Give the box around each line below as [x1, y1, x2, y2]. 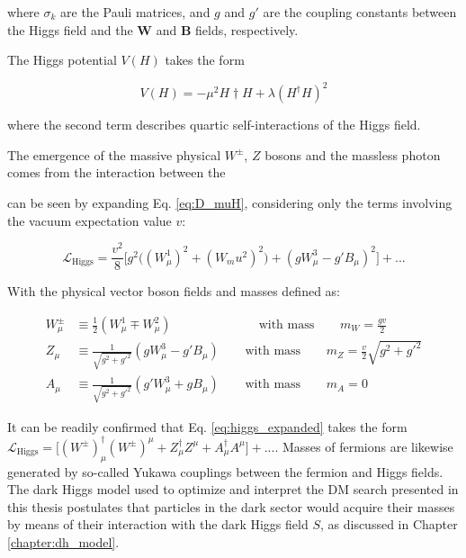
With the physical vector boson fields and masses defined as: [7, 282, 341, 301]
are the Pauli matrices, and [60, 3, 211, 21]
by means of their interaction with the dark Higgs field [7, 515, 309, 534]
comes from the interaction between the [7, 163, 226, 182]
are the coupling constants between [263, 3, 457, 21]
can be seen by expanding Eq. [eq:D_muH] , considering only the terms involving [7, 193, 453, 212]
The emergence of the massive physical [7, 145, 221, 164]
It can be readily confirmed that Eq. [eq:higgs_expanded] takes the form [7, 417, 408, 436]
